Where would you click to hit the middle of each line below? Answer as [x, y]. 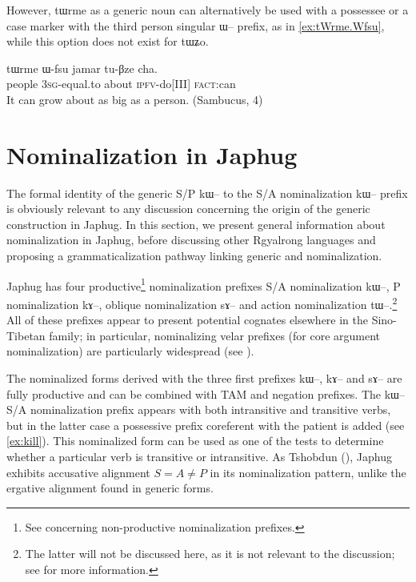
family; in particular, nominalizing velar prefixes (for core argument [215, 335]
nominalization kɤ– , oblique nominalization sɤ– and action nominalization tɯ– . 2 [202, 303]
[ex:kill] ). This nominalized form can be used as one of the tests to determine [195, 441]
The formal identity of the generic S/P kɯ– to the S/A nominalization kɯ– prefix [207, 193]
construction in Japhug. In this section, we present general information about [196, 224]
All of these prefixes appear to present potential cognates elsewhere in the [188, 320]
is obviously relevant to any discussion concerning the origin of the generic [188, 209]
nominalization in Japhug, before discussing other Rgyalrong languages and [191, 240]
